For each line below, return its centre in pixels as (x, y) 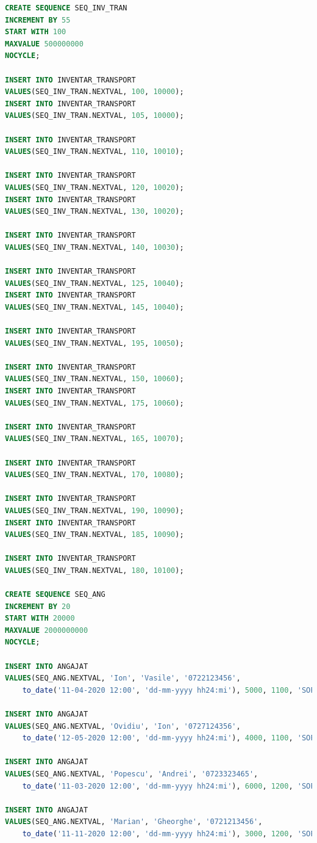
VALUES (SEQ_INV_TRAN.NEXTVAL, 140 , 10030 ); (94, 247)
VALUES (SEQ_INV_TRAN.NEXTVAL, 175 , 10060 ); (94, 403)
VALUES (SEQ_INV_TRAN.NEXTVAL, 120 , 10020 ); (94, 187)
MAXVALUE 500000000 (44, 44)
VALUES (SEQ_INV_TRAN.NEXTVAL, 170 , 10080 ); (94, 475)
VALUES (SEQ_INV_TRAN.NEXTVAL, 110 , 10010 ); (94, 152)
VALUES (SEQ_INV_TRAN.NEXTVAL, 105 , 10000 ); (94, 116)
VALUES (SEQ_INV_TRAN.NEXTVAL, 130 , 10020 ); (94, 212)
